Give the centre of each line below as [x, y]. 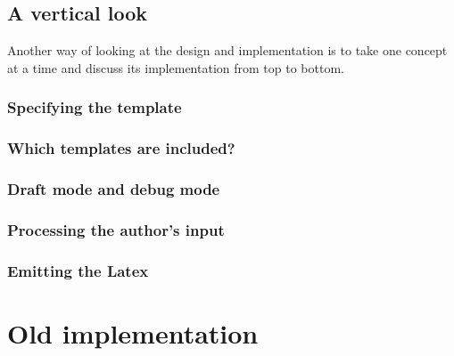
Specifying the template [95, 107]
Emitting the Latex [78, 270]
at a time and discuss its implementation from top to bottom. [176, 67]
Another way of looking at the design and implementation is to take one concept [227, 50]
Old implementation [133, 332]
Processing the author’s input [116, 229]
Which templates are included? [121, 148]
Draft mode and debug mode [114, 189]
